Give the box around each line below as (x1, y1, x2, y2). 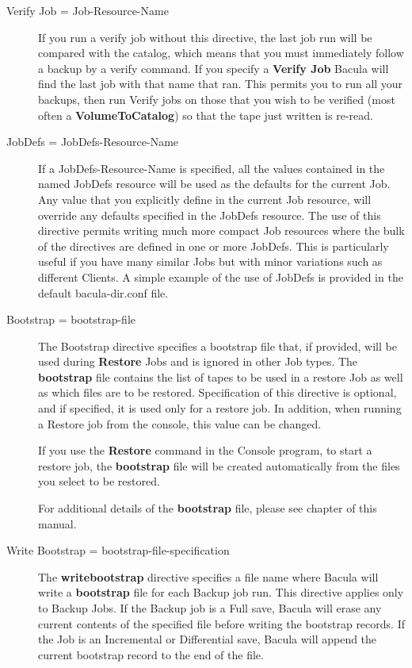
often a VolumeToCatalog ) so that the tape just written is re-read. (38, 106, 373, 123)
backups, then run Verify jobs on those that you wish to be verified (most (38, 90, 395, 107)
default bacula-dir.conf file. (38, 284, 169, 301)
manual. (38, 515, 77, 532)
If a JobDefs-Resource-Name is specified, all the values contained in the (38, 159, 385, 176)
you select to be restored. (38, 473, 160, 489)
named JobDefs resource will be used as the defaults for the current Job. (38, 175, 391, 192)
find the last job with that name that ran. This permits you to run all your (38, 75, 403, 92)
